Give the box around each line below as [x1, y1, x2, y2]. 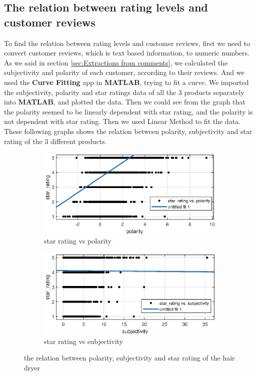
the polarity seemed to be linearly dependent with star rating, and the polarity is [4, 106, 253, 116]
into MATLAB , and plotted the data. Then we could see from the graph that [4, 96, 245, 107]
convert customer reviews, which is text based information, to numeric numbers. [4, 47, 249, 58]
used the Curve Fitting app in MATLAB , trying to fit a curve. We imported [4, 76, 249, 87]
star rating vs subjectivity [44, 335, 123, 346]
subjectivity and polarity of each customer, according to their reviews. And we [4, 67, 244, 77]
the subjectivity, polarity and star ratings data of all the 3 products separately [4, 86, 244, 97]
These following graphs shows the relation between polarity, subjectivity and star [4, 125, 252, 136]
